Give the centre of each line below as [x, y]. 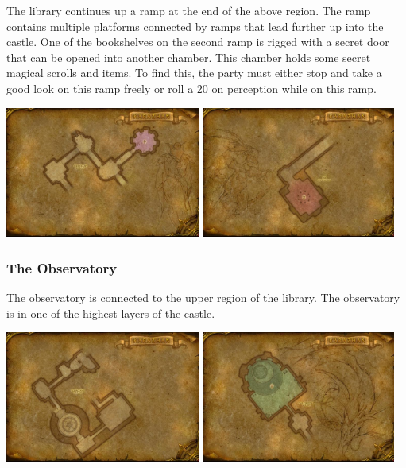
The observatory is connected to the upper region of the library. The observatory [203, 298]
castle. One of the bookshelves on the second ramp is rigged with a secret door [198, 42]
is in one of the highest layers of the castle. [111, 313]
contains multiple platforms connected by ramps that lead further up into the [195, 26]
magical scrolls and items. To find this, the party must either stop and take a [194, 73]
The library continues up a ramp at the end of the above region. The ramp [189, 10]
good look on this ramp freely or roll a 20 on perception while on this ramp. [191, 88]
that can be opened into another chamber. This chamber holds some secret [189, 57]
